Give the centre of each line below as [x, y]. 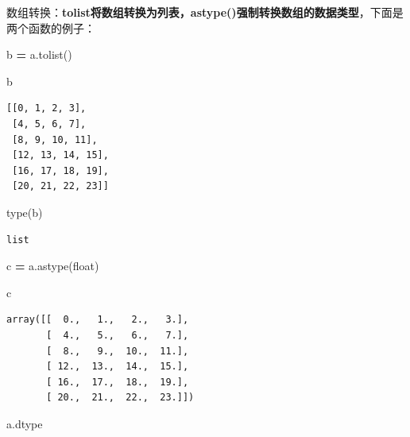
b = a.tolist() [39, 54]
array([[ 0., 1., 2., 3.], [98, 320]
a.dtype [25, 423]
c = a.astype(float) [53, 266]
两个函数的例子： [51, 27]
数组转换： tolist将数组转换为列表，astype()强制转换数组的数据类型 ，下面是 [205, 12]
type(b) [25, 212]
